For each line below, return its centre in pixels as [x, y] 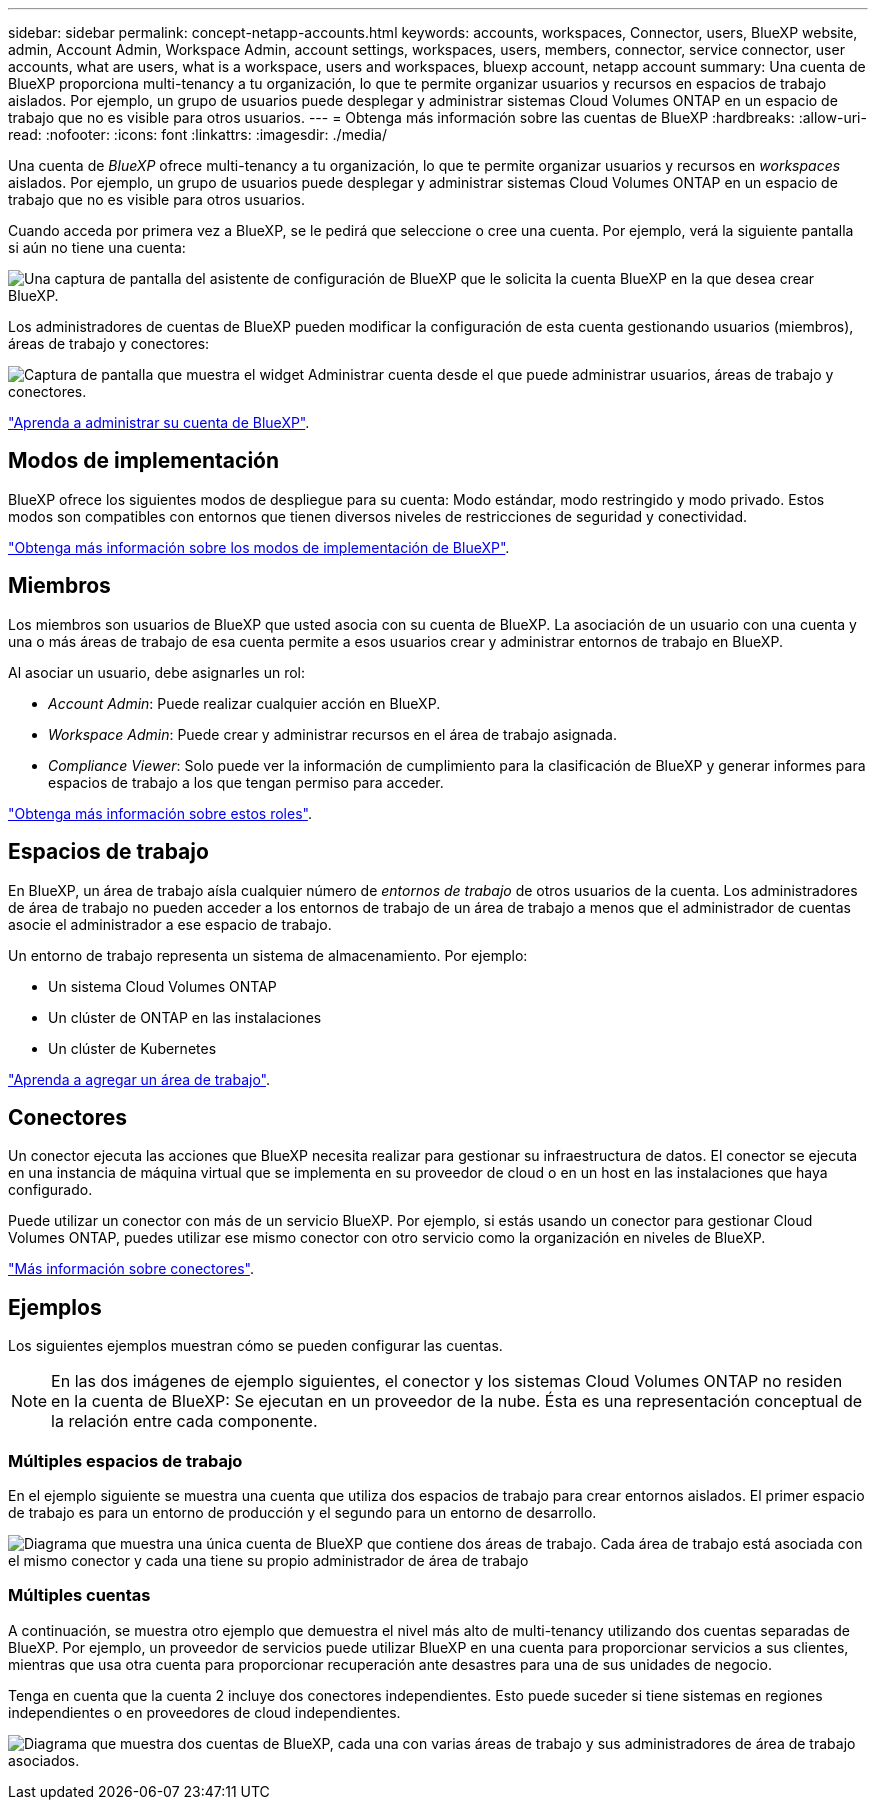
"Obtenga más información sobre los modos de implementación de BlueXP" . [259, 547]
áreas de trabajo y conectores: [109, 343]
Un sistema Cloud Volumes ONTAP [162, 986]
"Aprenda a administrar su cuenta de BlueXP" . [159, 422]
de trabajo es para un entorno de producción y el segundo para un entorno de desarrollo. [302, 1512]
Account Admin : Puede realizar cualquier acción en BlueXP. [244, 703]
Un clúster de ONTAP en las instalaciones [185, 1017]
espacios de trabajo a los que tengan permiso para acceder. [246, 782]
